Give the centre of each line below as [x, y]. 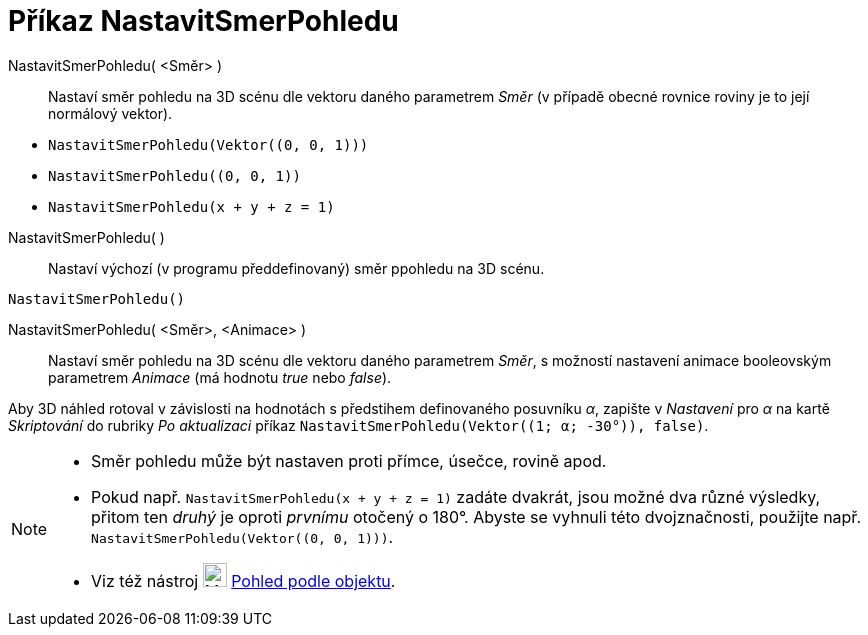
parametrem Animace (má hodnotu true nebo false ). [220, 377]
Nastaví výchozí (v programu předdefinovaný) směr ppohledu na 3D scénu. [296, 268]
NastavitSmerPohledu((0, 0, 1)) [174, 175]
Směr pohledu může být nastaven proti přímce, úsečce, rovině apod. [349, 460]
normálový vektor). [110, 113]
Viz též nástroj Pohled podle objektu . [243, 580]
